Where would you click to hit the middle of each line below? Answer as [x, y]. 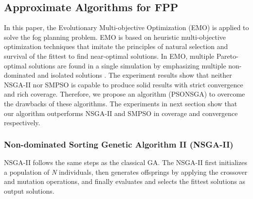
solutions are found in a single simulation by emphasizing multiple [127, 65]
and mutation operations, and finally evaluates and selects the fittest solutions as [125, 181]
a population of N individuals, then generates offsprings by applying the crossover [126, 172]
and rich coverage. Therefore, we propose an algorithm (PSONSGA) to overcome [125, 94]
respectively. [22, 123]
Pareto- [227, 56]
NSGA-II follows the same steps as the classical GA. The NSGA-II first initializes [126, 162]
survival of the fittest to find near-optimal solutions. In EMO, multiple [109, 56]
